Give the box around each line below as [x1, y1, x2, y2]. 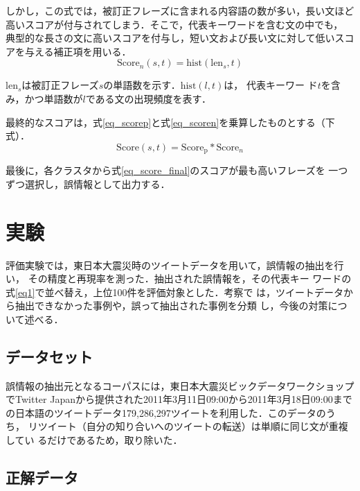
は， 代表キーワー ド [224, 78, 318, 92]
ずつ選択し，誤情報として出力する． [6, 176, 170, 191]
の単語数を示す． [103, 78, 181, 92]
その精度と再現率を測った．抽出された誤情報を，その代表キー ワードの [28, 271, 352, 286]
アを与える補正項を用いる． [6, 44, 132, 58]
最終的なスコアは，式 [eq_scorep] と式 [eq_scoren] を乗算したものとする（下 [6, 114, 335, 129]
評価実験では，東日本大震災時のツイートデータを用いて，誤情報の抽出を [6, 257, 334, 272]
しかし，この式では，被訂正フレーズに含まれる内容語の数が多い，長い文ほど [6, 3, 354, 17]
